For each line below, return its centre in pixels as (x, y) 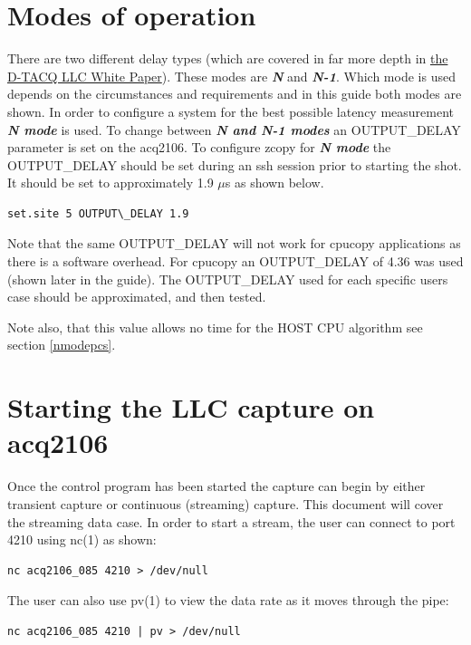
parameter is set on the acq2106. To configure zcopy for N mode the (199, 147)
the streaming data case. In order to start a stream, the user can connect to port (231, 521)
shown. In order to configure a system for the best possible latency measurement (231, 111)
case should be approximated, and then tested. (137, 297)
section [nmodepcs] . (62, 345)
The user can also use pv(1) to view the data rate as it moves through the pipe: (228, 600)
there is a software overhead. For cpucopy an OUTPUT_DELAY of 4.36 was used (235, 261)
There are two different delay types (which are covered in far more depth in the (228, 58)
